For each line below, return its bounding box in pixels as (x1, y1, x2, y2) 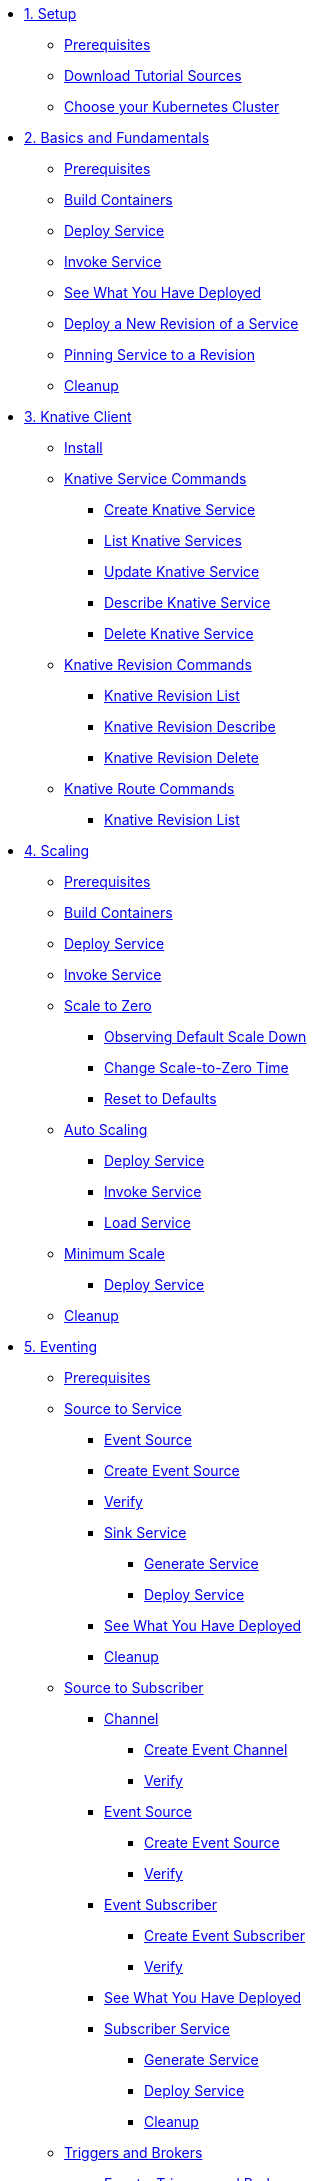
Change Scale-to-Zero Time (104, 1059, 289, 1076)
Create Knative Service (104, 501, 256, 518)
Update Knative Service (104, 563, 260, 580)
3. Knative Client (24, 408, 132, 425)
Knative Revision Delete (104, 749, 259, 766)
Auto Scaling (64, 1121, 148, 1138)
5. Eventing (24, 1338, 98, 1355)
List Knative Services (104, 532, 242, 549)
